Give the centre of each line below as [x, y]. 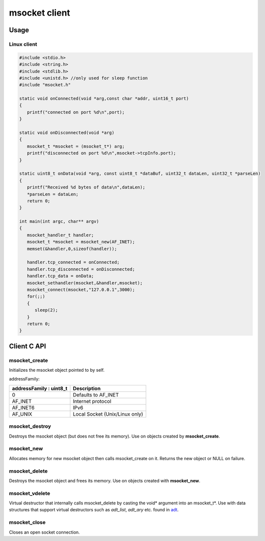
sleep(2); [47, 310]
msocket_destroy [30, 426]
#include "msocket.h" [45, 85]
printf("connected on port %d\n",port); [76, 112]
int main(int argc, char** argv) [59, 221]
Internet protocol [92, 401]
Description [87, 388]
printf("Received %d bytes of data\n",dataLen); [86, 187]
